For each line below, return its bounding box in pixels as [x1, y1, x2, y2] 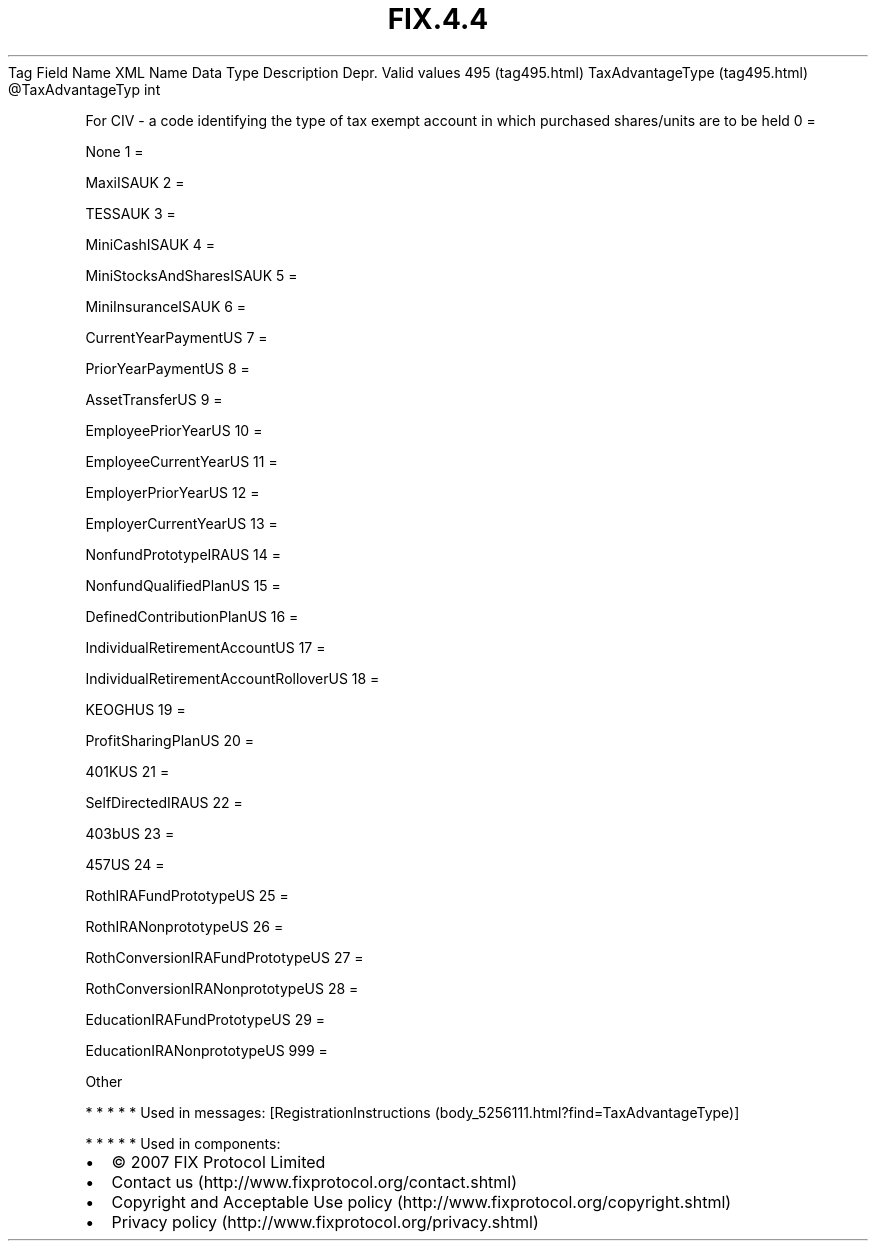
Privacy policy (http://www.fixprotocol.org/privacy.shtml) [111, 1211, 539, 1232]
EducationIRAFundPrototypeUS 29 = [85, 1010, 326, 1028]
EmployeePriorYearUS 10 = [85, 421, 263, 439]
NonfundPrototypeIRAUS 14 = [85, 545, 282, 563]
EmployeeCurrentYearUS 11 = [85, 452, 278, 470]
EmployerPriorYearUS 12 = [85, 483, 260, 501]
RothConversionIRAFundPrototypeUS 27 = [85, 948, 364, 966]
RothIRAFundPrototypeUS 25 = [85, 886, 289, 904]
